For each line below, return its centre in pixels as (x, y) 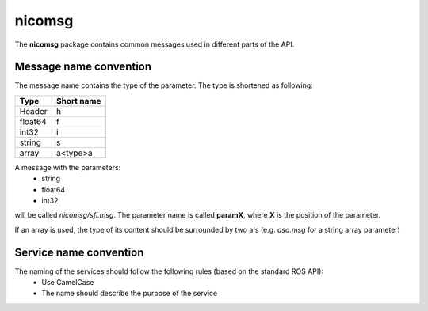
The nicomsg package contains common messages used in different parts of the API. (155, 44)
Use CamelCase (68, 283)
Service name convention (79, 252)
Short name (78, 101)
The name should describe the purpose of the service (130, 294)
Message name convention (83, 67)
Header (33, 111)
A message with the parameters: (68, 167)
